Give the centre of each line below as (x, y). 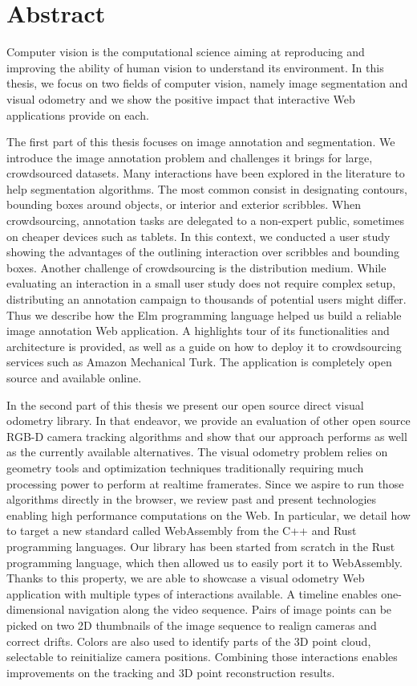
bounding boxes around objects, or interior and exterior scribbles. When (184, 204)
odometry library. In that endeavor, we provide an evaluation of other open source (208, 421)
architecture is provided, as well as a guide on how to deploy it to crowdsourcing (204, 346)
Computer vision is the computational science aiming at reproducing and (186, 52)
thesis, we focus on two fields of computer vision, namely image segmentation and (207, 83)
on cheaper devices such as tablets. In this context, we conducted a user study (198, 236)
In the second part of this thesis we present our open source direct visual (185, 404)
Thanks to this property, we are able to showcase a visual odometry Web (186, 578)
